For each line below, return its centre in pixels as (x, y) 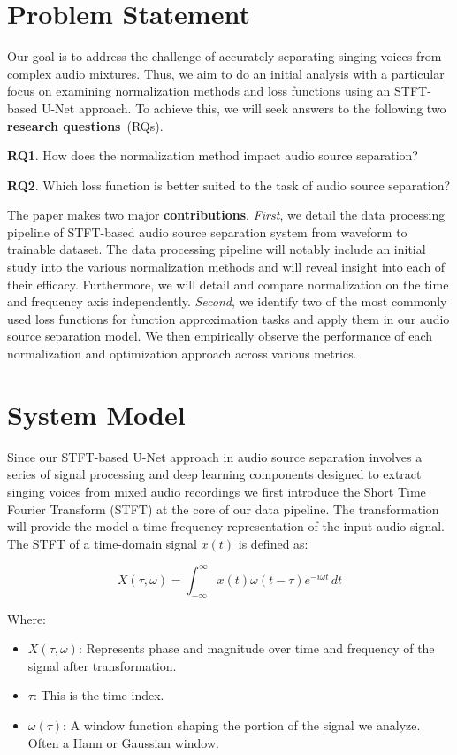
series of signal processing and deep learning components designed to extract (214, 474)
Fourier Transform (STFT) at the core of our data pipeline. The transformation (223, 508)
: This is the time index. (99, 695)
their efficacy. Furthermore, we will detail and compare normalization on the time (228, 284)
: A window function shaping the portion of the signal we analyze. (242, 724)
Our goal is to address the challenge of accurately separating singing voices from (225, 56)
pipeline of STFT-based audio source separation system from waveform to (207, 231)
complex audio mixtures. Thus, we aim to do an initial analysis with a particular (226, 73)
